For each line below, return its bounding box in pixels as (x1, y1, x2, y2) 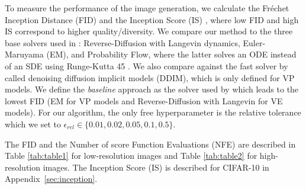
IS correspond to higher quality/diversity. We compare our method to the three (5, 25, 293, 37)
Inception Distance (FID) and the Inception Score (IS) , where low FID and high (5, 13, 299, 25)
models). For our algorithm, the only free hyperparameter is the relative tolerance (5, 106, 301, 118)
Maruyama (5, 48, 44, 60)
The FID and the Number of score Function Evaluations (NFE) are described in (5, 137, 296, 150)
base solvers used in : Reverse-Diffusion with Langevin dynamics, (5, 36, 240, 49)
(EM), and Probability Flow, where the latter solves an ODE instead (46, 48, 297, 60)
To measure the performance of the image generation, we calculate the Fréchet (5, 2, 289, 14)
